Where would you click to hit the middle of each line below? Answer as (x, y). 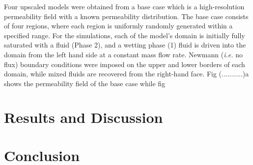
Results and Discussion (84, 117)
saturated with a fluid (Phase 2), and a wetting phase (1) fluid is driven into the (125, 45)
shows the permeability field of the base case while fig (85, 83)
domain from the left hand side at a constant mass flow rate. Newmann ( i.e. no (123, 54)
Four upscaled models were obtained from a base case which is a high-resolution (124, 6)
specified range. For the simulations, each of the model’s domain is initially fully (125, 35)
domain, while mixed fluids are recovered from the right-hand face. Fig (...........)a (126, 74)
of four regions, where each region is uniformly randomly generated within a (118, 26)
